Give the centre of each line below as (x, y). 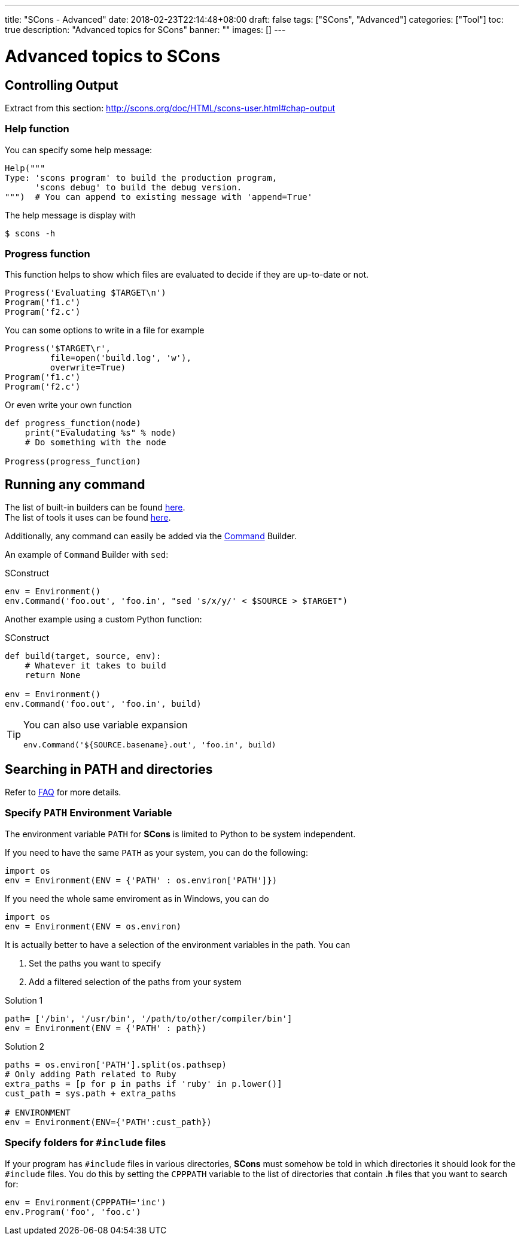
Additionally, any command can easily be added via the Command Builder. (151, 536)
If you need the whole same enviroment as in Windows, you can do (137, 898)
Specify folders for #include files (86, 1143)
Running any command (75, 484)
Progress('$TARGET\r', (58, 349)
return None (53, 675)
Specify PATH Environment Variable (89, 813)
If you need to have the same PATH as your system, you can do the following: (157, 852)
